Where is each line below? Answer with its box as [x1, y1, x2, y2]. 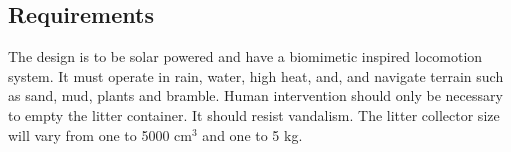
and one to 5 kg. [202, 124, 303, 145]
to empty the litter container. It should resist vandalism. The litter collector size [8, 104, 500, 125]
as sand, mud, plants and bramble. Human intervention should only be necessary [8, 85, 503, 106]
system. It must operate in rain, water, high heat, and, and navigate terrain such [8, 65, 504, 86]
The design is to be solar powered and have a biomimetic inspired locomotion [8, 46, 483, 67]
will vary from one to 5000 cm [8, 124, 193, 145]
